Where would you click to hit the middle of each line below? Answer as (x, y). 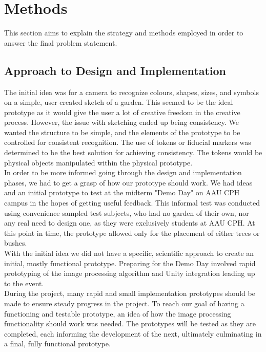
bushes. (16, 243)
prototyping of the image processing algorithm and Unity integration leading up (130, 273)
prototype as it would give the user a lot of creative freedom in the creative (122, 112)
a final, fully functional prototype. (57, 344)
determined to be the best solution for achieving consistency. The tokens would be (133, 152)
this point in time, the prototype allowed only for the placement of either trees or (132, 233)
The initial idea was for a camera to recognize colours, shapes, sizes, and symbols (131, 92)
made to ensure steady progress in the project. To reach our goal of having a (124, 303)
